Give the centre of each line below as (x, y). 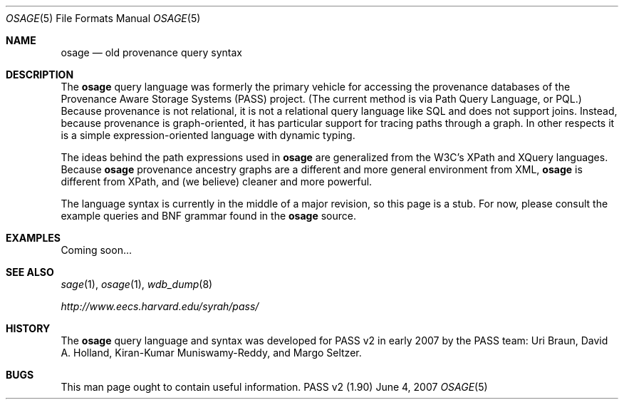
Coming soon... (97, 250)
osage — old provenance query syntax (151, 52)
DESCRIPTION (40, 75)
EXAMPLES (33, 238)
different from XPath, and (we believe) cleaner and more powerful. (217, 181)
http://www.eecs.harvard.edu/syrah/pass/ (160, 306)
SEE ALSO (30, 272)
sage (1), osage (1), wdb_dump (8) (137, 284)
